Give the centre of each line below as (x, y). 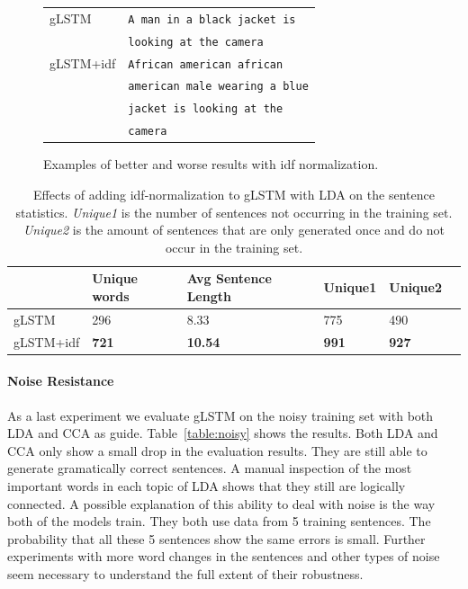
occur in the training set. (234, 247)
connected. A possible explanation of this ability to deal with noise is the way (221, 503)
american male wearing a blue (218, 87)
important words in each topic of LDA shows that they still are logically (207, 485)
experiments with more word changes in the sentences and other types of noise (224, 556)
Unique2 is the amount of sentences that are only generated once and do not (234, 230)
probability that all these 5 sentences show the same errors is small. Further (216, 538)
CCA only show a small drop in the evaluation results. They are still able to (217, 450)
